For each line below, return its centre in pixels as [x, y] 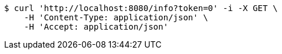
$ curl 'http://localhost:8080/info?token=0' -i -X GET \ [141, 8]
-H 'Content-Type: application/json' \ [116, 17]
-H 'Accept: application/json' [96, 27]
